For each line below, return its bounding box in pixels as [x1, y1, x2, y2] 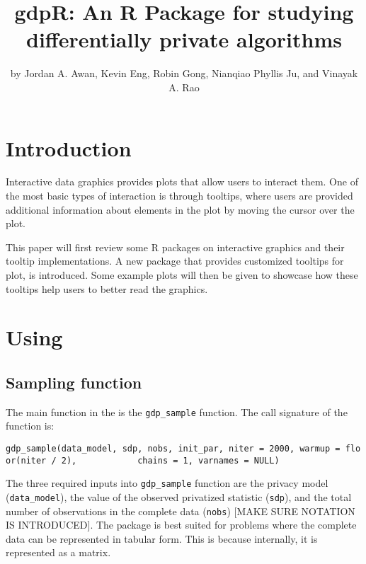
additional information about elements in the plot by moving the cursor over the [6, 202, 355, 217]
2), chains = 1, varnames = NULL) [61, 455, 280, 466]
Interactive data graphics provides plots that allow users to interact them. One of [6, 174, 358, 189]
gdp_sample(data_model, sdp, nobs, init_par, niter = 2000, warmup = [6, 444, 341, 454]
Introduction [6, 133, 132, 162]
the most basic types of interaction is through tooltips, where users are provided [6, 188, 353, 203]
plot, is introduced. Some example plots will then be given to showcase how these [6, 267, 358, 282]
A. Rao [168, 79, 200, 94]
